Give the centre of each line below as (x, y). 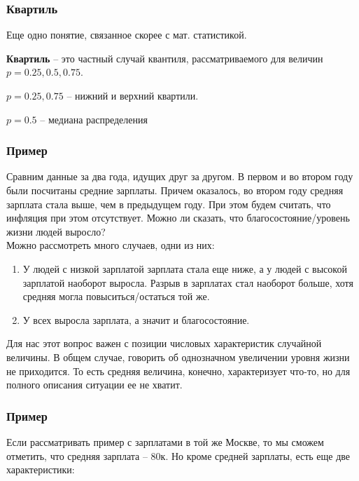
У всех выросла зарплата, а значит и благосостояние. (136, 319)
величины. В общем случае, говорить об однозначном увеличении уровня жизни (178, 357)
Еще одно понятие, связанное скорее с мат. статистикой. (127, 35)
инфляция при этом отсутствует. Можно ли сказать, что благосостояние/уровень (178, 218)
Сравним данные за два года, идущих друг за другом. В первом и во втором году (180, 176)
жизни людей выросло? (56, 231)
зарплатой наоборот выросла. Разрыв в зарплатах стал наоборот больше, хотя (188, 282)
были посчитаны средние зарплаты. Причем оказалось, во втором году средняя (175, 190)
